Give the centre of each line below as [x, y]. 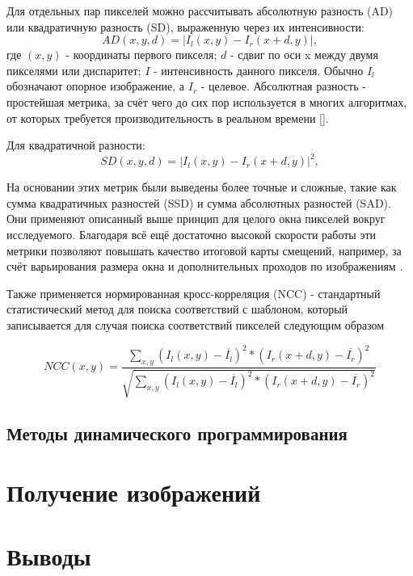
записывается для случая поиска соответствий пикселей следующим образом [196, 325]
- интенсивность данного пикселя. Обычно [258, 70]
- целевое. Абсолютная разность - [283, 86]
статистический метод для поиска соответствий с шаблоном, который [177, 309]
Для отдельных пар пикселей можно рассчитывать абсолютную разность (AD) [200, 11]
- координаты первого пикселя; [141, 55]
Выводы [49, 555]
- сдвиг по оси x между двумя [304, 55]
